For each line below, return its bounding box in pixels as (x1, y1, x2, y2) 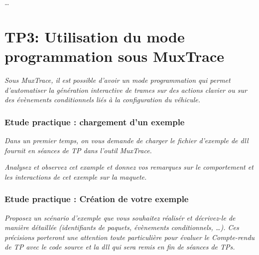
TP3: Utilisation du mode (4, 26, 185, 46)
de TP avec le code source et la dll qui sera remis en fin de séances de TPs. (4, 242, 235, 252)
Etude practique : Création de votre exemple (4, 193, 189, 205)
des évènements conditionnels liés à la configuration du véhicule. (4, 94, 201, 105)
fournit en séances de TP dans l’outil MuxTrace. (4, 145, 152, 155)
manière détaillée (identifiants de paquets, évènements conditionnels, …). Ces (4, 222, 239, 233)
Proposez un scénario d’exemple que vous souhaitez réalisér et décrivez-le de (4, 212, 236, 223)
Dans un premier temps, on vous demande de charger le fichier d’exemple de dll (4, 135, 249, 145)
